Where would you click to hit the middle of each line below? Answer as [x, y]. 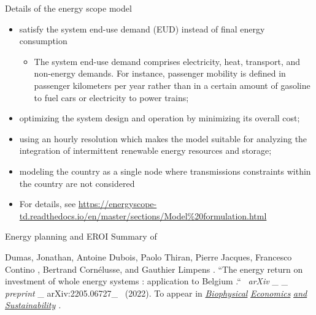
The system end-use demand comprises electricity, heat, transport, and [167, 61]
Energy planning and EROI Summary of [81, 236]
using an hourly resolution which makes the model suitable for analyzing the [163, 138]
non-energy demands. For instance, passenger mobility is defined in [160, 73]
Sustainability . [33, 305]
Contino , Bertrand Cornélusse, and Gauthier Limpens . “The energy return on [154, 269]
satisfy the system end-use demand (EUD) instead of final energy [142, 28]
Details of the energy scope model [68, 8]
